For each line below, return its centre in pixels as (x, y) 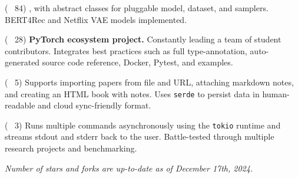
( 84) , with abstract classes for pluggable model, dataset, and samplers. (137, 8)
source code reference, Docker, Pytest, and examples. (138, 62)
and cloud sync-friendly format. (95, 105)
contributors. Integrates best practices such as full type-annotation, (126, 50)
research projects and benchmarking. (71, 148)
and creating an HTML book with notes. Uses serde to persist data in (132, 93)
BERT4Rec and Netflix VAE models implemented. (96, 19)
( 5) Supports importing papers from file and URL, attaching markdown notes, (149, 82)
